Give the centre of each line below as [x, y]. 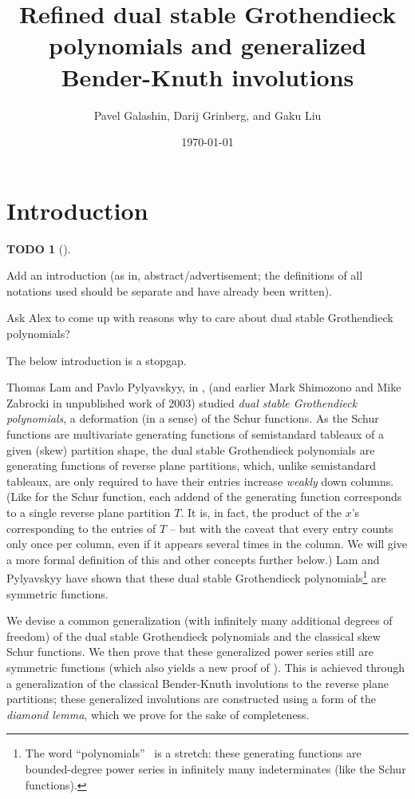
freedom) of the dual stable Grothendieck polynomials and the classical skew [194, 636]
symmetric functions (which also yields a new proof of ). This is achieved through [206, 667]
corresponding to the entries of [81, 528]
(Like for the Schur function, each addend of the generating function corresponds [204, 497]
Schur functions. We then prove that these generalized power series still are [190, 652]
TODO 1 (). [39, 248]
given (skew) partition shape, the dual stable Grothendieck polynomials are [191, 449]
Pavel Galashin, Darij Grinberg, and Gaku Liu [207, 115]
